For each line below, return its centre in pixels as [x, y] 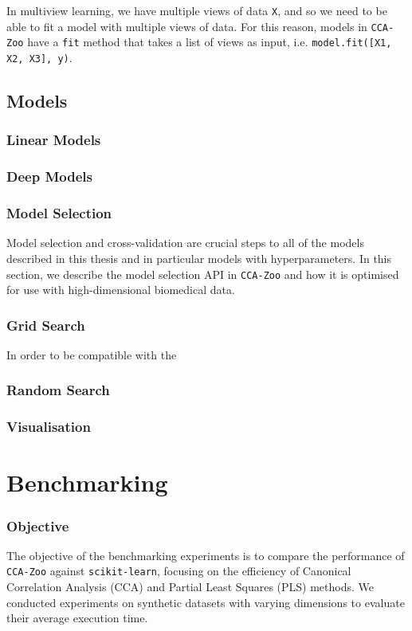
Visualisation [49, 427]
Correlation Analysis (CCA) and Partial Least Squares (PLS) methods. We [190, 587]
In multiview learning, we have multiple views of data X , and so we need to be [197, 10]
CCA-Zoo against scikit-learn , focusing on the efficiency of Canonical [179, 571]
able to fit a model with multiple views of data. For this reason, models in [187, 26]
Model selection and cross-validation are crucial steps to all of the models [185, 243]
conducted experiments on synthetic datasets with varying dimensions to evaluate [206, 602]
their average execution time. [77, 618]
